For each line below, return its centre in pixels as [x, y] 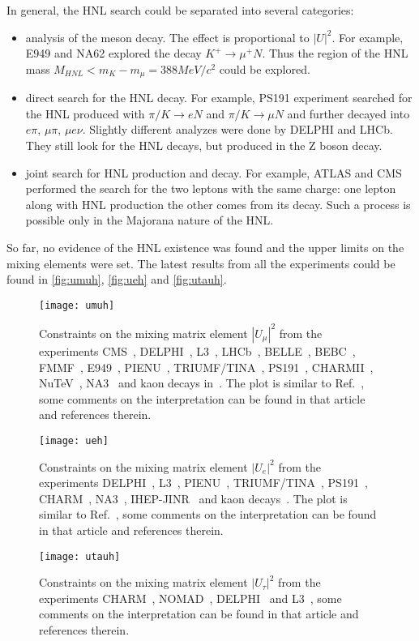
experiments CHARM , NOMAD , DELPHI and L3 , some [190, 598]
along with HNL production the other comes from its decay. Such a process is [218, 204]
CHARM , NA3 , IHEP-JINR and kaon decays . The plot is [193, 498]
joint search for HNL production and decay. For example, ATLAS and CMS [214, 172]
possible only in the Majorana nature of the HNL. [150, 220]
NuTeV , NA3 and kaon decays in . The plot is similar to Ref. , [202, 383]
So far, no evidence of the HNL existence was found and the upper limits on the [205, 247]
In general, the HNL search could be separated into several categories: [180, 10]
